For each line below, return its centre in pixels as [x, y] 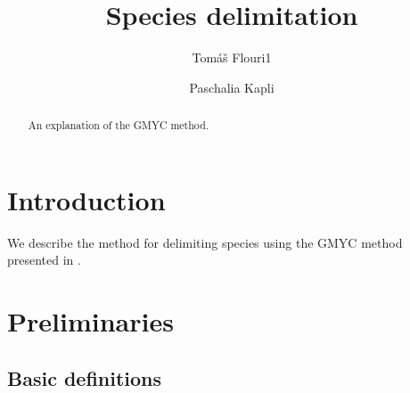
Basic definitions [85, 377]
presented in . [44, 260]
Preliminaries [90, 321]
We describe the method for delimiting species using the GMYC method [205, 242]
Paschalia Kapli [232, 87]
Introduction [86, 199]
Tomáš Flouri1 [232, 57]
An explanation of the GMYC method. [119, 125]
